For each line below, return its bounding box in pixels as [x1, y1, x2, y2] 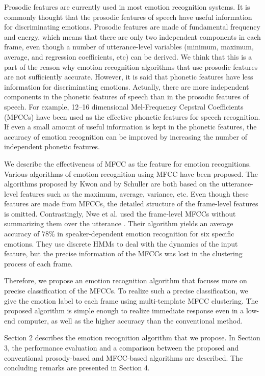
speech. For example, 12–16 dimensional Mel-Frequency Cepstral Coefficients [4, 101, 244, 112]
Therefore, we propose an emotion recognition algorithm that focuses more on [4, 275, 247, 286]
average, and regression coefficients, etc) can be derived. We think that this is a [4, 51, 252, 62]
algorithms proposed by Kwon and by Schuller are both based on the [4, 178, 219, 189]
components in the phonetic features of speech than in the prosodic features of [4, 91, 249, 102]
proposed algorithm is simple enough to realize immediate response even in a [4, 305, 244, 316]
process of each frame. [4, 258, 73, 268]
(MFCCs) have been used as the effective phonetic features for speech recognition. [4, 111, 260, 122]
